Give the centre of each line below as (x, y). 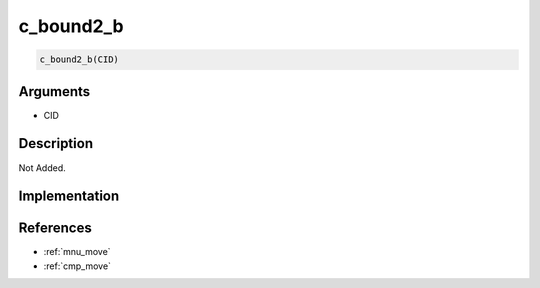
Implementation (69, 196)
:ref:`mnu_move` (77, 252)
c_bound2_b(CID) (79, 59)
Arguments (54, 91)
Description (56, 143)
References (55, 228)
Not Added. (42, 167)
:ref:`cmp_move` (77, 266)
